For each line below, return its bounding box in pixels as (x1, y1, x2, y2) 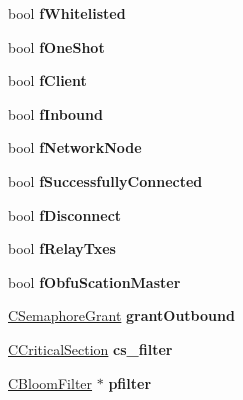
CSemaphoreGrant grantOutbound (8, 305, 235, 326)
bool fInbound (8, 103, 103, 124)
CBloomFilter (8, 372, 93, 393)
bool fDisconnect (8, 204, 122, 225)
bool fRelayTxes (8, 238, 116, 259)
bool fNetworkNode (8, 137, 142, 158)
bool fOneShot (8, 36, 105, 57)
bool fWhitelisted (8, 3, 126, 23)
